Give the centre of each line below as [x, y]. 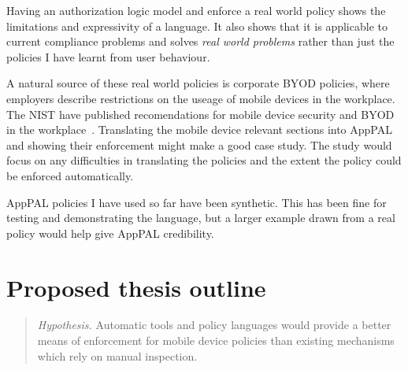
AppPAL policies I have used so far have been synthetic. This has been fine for [197, 202]
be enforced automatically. [70, 175]
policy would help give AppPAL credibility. [110, 233]
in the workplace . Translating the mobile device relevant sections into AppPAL [199, 129]
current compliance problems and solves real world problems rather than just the [200, 41]
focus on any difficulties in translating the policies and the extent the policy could [204, 160]
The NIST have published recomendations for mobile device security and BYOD [200, 114]
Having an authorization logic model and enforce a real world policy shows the [196, 10]
